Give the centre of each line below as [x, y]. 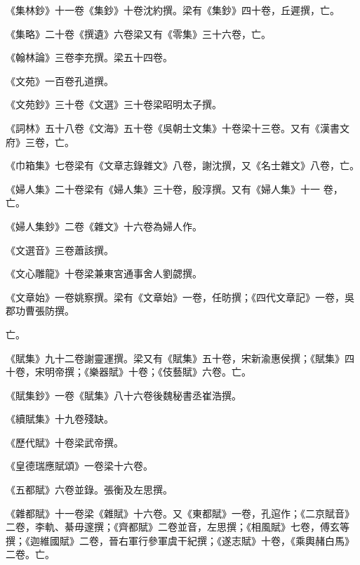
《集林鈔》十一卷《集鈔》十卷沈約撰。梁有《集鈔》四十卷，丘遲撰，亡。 [173, 10]
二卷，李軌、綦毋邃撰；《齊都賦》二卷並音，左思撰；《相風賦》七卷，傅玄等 [178, 527]
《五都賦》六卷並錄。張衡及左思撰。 [89, 490]
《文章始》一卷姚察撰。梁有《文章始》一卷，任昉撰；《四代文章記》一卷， [175, 297]
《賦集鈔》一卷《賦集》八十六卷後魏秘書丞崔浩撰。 [124, 395]
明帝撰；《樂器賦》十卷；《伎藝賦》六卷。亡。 [148, 372]
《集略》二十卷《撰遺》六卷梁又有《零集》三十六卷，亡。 [138, 33]
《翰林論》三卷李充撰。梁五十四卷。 [89, 57]
